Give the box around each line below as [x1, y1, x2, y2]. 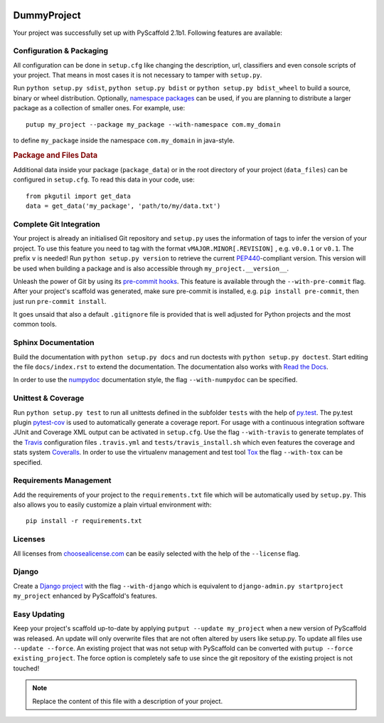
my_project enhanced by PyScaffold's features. [13, 591, 158, 601]
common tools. [13, 320, 57, 329]
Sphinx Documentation [13, 338, 95, 348]
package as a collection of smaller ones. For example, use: [13, 104, 185, 112]
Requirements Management [13, 475, 112, 485]
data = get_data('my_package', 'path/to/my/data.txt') [26, 202, 221, 210]
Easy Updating [13, 609, 65, 619]
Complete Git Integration [13, 219, 100, 229]
